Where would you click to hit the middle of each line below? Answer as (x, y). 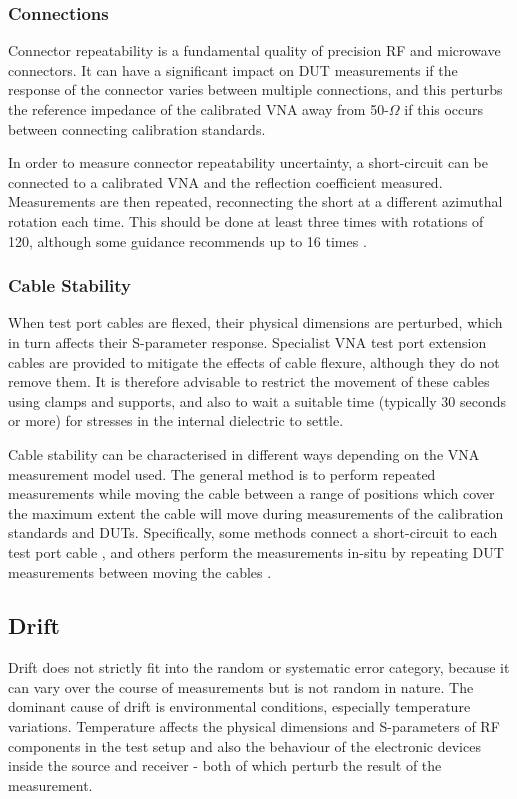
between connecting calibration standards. (137, 128)
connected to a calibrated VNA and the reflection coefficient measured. (225, 181)
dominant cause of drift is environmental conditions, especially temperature (239, 706)
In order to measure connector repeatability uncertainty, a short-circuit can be (248, 162)
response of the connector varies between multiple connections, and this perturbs (255, 89)
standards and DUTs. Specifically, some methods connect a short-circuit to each (253, 532)
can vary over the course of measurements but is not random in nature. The (241, 686)
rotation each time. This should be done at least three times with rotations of (246, 220)
